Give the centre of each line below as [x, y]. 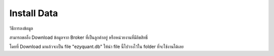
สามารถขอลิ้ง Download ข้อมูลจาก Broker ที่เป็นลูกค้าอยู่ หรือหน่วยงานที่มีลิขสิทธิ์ [79, 37]
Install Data [34, 13]
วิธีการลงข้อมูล [21, 28]
